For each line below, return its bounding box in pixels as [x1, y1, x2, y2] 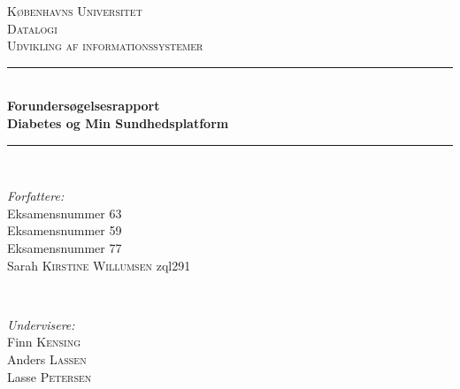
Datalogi [7, 19, 57, 37]
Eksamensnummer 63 [7, 203, 122, 222]
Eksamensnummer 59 [7, 221, 122, 240]
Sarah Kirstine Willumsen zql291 [7, 256, 191, 274]
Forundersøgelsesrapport [7, 96, 160, 115]
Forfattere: [7, 187, 65, 205]
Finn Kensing [7, 332, 80, 351]
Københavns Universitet [7, 2, 142, 19]
